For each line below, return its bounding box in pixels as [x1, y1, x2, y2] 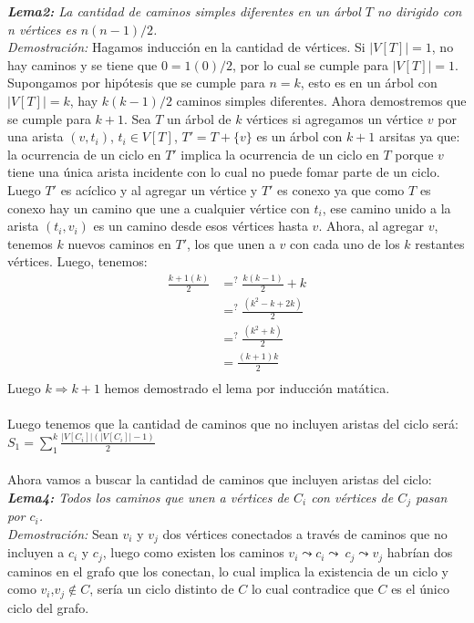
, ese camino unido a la [322, 198, 451, 217]
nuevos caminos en [67, 234, 171, 253]
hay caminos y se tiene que [7, 55, 158, 74]
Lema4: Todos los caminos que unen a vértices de [7, 487, 289, 506]
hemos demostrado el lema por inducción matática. [104, 378, 390, 397]
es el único [391, 579, 449, 598]
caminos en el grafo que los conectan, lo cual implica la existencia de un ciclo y [7, 561, 448, 580]
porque [395, 144, 434, 163]
